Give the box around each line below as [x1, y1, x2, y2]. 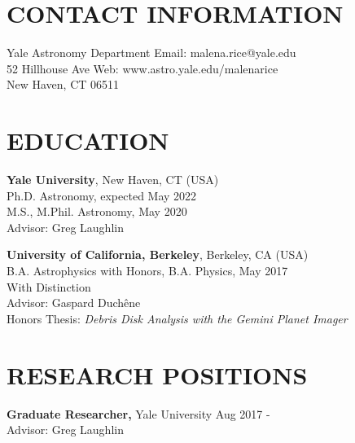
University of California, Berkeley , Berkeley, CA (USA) [7, 246, 309, 263]
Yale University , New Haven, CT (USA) [7, 171, 219, 188]
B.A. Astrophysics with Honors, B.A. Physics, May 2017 [7, 262, 288, 279]
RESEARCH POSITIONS [7, 357, 308, 391]
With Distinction [7, 278, 91, 295]
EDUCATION [7, 124, 169, 157]
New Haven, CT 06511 [7, 76, 120, 93]
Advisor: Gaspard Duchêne [7, 294, 141, 311]
